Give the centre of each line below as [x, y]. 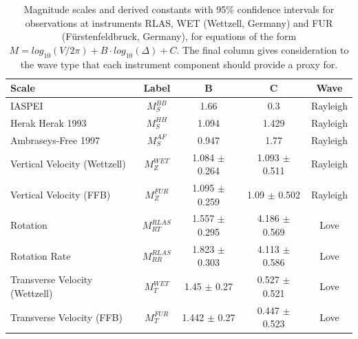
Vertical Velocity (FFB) [61, 194]
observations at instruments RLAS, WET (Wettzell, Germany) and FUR [179, 22]
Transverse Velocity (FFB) [66, 317]
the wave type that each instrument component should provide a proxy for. [179, 64]
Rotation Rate [41, 255]
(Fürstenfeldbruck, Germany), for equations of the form [179, 36]
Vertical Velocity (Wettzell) [68, 164]
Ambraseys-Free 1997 [55, 140]
